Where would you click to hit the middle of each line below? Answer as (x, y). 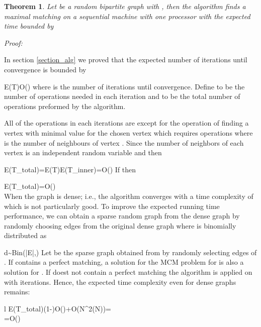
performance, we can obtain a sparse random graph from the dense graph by (122, 216)
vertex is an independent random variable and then (83, 152)
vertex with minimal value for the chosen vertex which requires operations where (128, 132)
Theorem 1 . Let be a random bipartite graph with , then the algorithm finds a (125, 6)
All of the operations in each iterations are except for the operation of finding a (126, 123)
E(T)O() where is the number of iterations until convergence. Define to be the (124, 86)
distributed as (25, 235)
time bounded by (29, 26)
